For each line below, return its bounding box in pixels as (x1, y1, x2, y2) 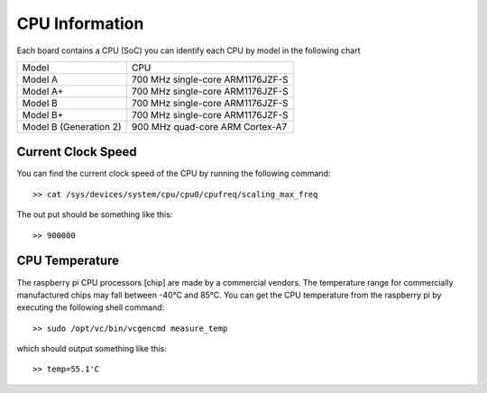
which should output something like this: (16, 343, 167, 354)
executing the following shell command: (16, 302, 165, 313)
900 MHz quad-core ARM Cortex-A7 (131, 120, 288, 133)
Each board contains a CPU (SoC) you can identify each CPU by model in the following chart (16, 45, 361, 56)
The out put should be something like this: (16, 209, 173, 220)
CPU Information (16, 14, 144, 33)
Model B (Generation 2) (22, 120, 122, 133)
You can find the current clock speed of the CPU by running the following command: (16, 168, 331, 179)
